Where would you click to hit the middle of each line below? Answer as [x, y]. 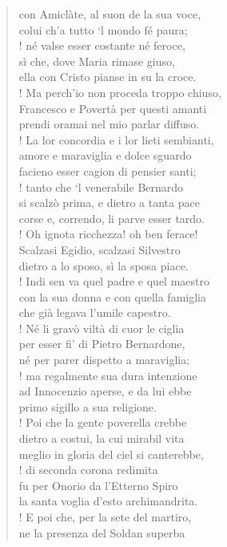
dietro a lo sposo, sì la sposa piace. [104, 265]
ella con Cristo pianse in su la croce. [108, 77]
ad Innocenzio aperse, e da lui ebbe [105, 391]
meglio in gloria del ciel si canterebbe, [111, 454]
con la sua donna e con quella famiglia [112, 296]
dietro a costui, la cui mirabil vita [102, 438]
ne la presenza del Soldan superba [102, 532]
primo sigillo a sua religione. [88, 406]
